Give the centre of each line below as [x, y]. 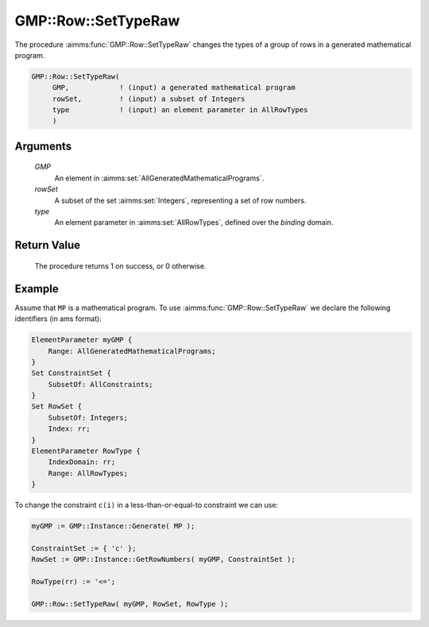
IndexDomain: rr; [82, 462]
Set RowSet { [57, 406]
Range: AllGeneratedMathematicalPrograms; [132, 351]
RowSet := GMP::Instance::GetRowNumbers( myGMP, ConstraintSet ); [163, 559]
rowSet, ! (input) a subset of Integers [149, 99]
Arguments [43, 146]
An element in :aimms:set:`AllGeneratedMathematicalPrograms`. [159, 178]
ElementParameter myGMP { [82, 340]
